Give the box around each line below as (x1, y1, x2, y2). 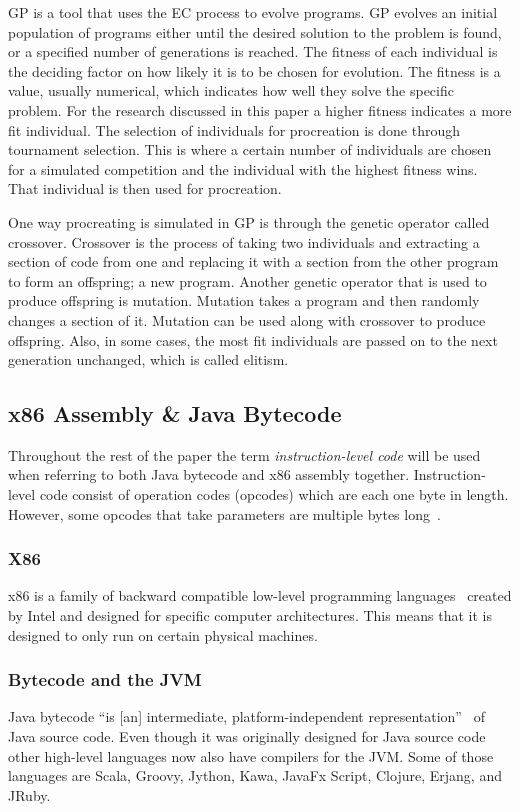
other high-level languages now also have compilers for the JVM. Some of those (8, 745, 494, 766)
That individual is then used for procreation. (8, 178, 282, 199)
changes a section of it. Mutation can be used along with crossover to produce (8, 309, 486, 330)
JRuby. (8, 784, 51, 805)
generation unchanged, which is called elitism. (8, 349, 289, 370)
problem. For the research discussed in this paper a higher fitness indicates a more (8, 99, 512, 120)
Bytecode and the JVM (8, 667, 202, 692)
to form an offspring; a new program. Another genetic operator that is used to (8, 270, 487, 291)
